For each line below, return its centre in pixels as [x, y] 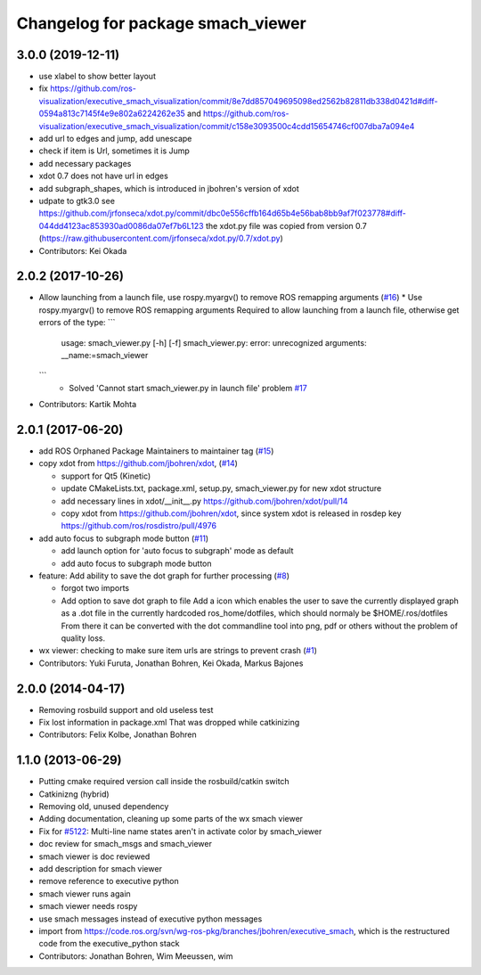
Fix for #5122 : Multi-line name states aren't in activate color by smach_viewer [180, 831]
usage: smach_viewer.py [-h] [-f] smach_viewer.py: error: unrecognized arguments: [214, 342]
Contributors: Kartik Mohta [88, 405]
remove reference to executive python [109, 881]
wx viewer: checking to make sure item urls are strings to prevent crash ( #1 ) [178, 651]
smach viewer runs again [85, 893]
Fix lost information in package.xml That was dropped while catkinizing [169, 723]
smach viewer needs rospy [88, 906]
